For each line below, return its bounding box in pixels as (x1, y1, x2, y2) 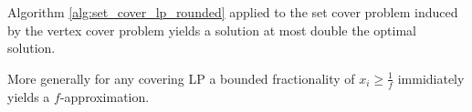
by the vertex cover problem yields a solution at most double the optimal (7, 20, 416, 39)
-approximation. (59, 87, 150, 106)
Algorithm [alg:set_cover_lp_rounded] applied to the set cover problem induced (7, 3, 458, 21)
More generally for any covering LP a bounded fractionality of (7, 68, 355, 87)
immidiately (397, 68, 465, 87)
